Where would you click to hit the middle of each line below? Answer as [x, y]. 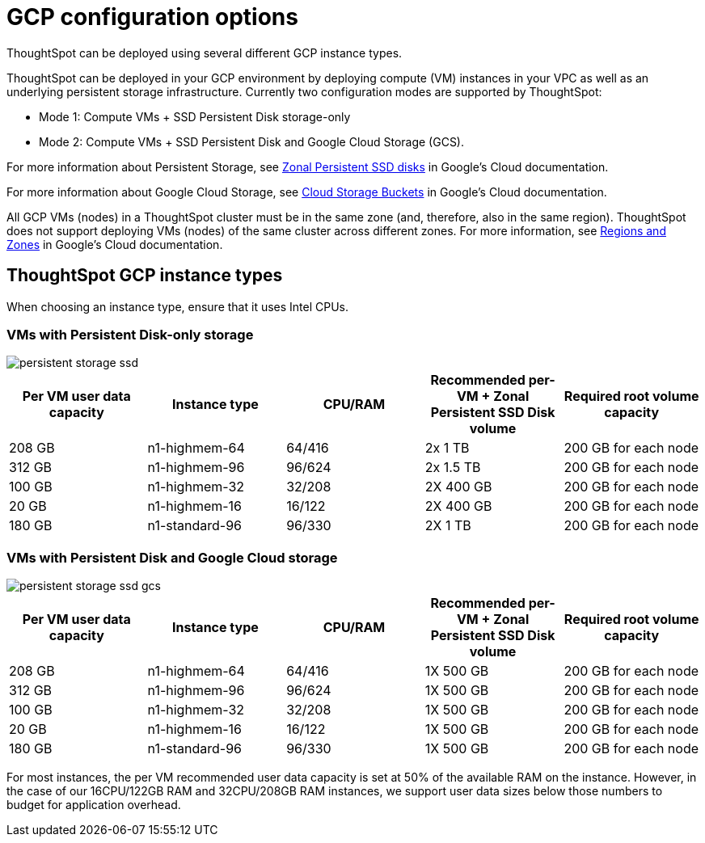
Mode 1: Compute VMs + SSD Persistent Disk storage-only [195, 116]
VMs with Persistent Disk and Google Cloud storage [172, 557]
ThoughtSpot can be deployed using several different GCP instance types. [205, 53]
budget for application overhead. [94, 805]
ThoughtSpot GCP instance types [145, 276]
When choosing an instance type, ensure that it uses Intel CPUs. [178, 306]
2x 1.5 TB [453, 468]
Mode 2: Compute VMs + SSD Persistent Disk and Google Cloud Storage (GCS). [251, 141]
